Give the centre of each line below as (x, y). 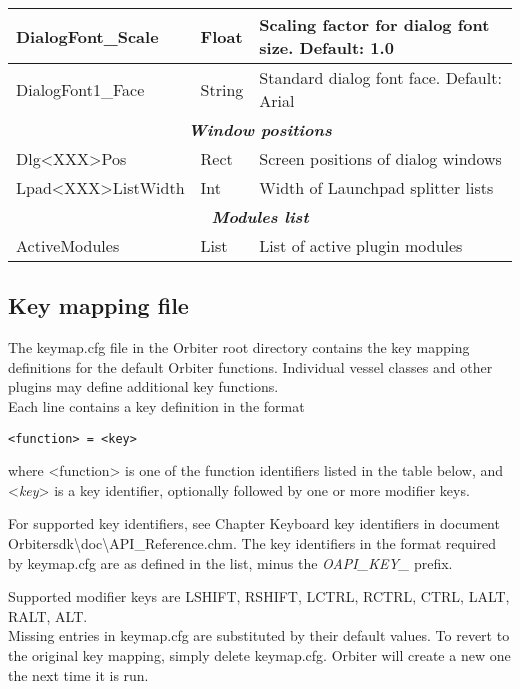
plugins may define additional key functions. (143, 386)
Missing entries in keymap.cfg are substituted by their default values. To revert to (259, 635)
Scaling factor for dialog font (374, 24)
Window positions (260, 129)
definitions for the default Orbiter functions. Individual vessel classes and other (250, 366)
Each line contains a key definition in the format (156, 405)
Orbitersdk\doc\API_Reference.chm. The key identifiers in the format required (252, 543)
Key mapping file (98, 305)
